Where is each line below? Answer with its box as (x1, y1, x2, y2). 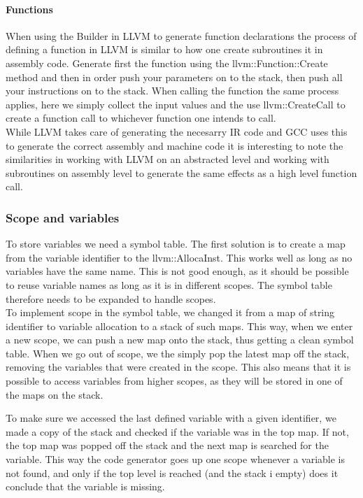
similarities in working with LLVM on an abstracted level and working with (6, 152, 329, 166)
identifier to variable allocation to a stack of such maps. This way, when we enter (6, 318, 353, 333)
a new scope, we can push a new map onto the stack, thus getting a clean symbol (6, 332, 354, 347)
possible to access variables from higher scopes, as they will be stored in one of (6, 373, 343, 388)
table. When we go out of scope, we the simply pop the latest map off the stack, (6, 346, 350, 360)
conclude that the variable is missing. (6, 479, 165, 494)
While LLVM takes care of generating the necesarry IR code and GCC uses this (6, 124, 348, 138)
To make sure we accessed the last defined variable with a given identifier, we (6, 411, 336, 425)
